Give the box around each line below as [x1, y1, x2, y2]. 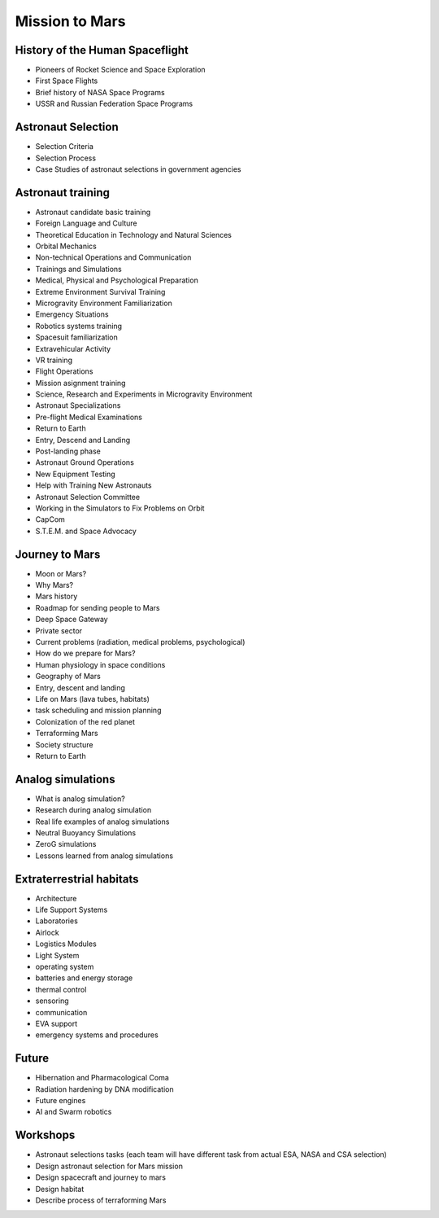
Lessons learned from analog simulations [35, 851, 174, 861]
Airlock [35, 927, 60, 937]
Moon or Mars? [35, 568, 87, 578]
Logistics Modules [35, 939, 97, 949]
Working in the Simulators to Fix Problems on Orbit [35, 503, 205, 513]
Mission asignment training [35, 378, 126, 388]
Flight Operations [35, 366, 93, 376]
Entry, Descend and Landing [35, 435, 131, 445]
